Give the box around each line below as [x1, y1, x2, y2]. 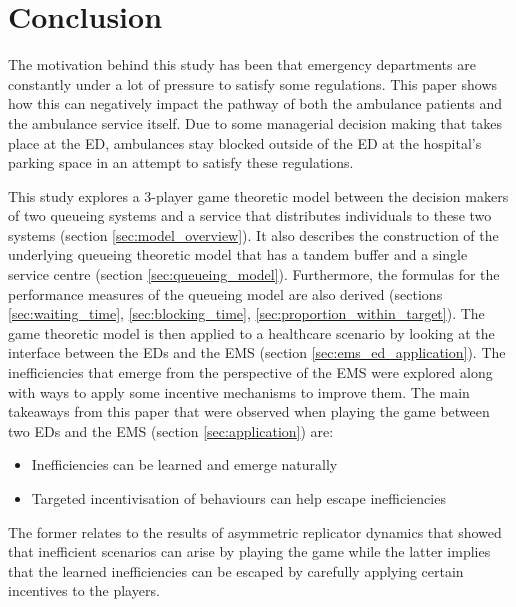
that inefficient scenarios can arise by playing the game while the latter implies [8, 541, 491, 562]
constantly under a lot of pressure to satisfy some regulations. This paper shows [8, 73, 498, 94]
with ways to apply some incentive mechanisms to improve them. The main [8, 381, 470, 402]
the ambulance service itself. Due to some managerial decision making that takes [8, 112, 503, 133]
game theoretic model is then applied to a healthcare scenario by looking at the [8, 322, 495, 343]
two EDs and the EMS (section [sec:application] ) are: [8, 420, 334, 441]
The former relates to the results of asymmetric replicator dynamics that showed [8, 521, 502, 542]
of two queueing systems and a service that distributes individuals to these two [8, 205, 492, 226]
